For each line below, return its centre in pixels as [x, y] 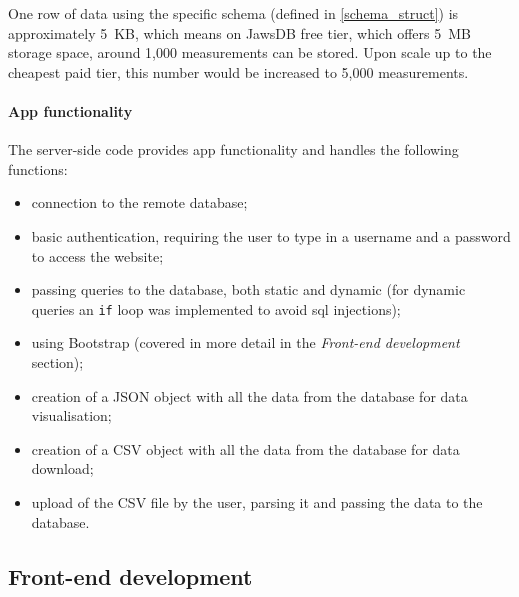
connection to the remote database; [139, 202]
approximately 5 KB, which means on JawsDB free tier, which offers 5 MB [239, 32]
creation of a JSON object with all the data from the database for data [249, 395]
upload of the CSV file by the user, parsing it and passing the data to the [257, 501]
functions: [38, 168]
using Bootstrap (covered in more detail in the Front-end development [245, 342]
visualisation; [71, 415]
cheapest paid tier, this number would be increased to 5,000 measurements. [238, 71]
